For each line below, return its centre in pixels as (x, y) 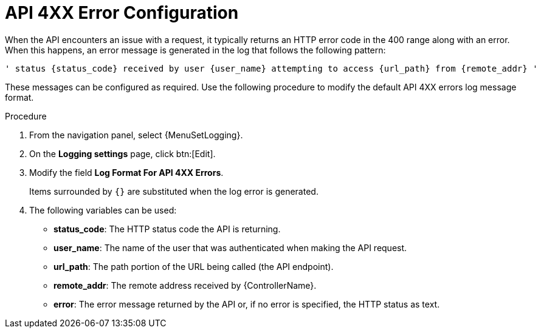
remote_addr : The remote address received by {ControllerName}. (185, 285)
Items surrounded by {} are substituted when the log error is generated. (174, 191)
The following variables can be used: (103, 210)
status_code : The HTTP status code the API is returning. (167, 229)
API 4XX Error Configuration (122, 13)
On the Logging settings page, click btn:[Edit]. (122, 153)
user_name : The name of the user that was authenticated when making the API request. (230, 247)
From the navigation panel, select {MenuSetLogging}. (136, 135)
